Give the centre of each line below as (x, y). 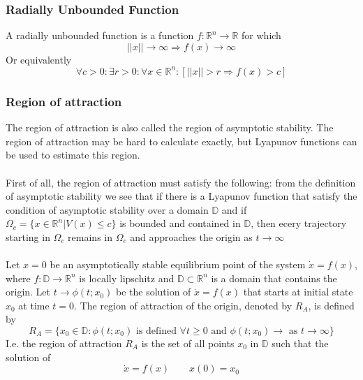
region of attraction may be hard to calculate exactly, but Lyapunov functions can (181, 141)
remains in (90, 236)
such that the (300, 343)
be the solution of (153, 292)
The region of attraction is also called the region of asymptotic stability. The (170, 127)
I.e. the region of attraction (64, 343)
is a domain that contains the (274, 278)
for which (261, 35)
